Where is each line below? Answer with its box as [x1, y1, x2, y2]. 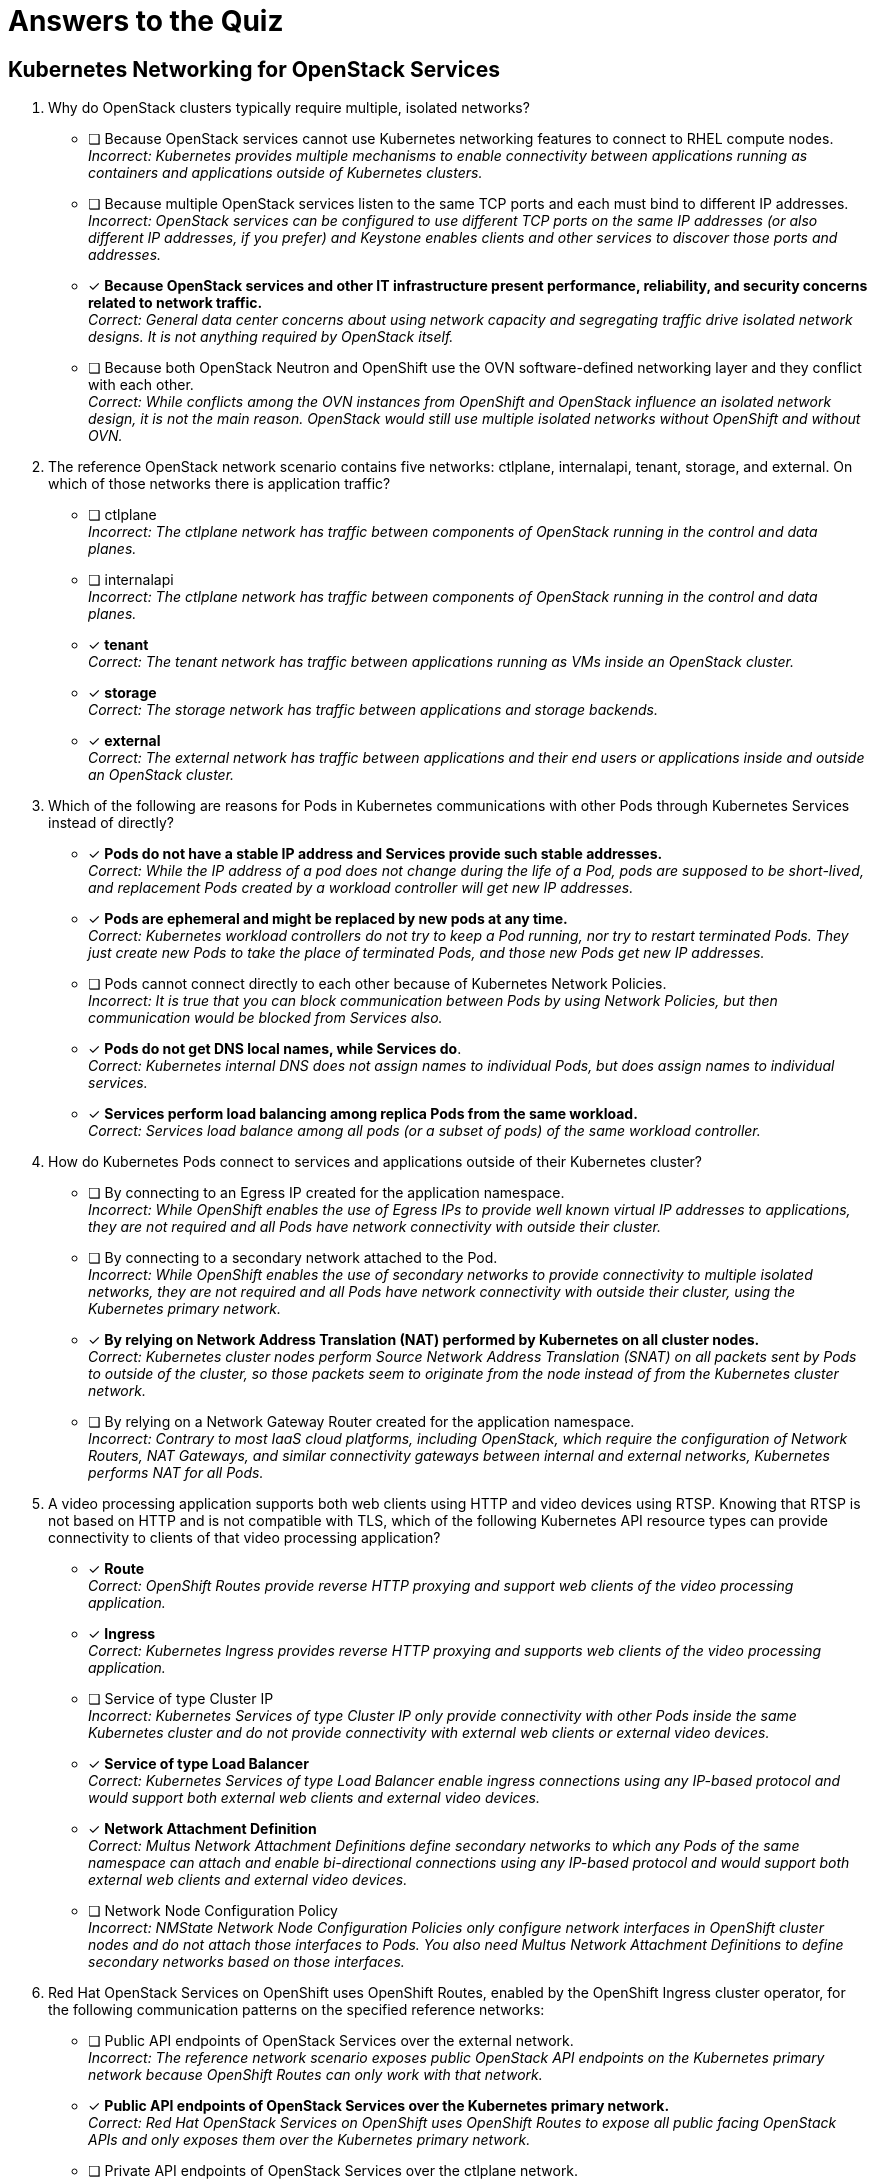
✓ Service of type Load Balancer [88, 1755, 309, 1773]
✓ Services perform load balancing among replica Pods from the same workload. [88, 1105, 638, 1123]
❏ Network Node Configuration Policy [88, 1902, 338, 1920]
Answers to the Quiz [8, 4, 284, 38]
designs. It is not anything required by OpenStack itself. [88, 328, 454, 346]
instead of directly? [48, 814, 174, 832]
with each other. [88, 376, 194, 394]
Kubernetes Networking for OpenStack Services [8, 56, 500, 82]
